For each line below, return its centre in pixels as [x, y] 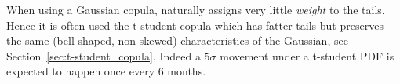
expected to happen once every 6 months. [106, 71]
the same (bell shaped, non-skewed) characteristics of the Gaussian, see [177, 40]
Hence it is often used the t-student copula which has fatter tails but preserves [195, 25]
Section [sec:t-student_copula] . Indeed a [104, 55]
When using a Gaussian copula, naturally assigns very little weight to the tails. [196, 9]
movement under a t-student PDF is [307, 55]
